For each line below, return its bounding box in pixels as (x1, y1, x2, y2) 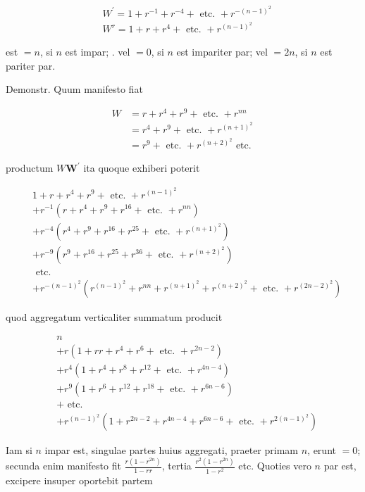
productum (6, 160, 54, 175)
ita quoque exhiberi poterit (83, 160, 200, 175)
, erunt (307, 443, 336, 458)
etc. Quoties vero (238, 458, 311, 473)
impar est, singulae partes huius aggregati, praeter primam (44, 443, 299, 458)
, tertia (161, 458, 192, 473)
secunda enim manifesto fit (6, 458, 121, 473)
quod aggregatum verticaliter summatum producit (6, 309, 223, 324)
